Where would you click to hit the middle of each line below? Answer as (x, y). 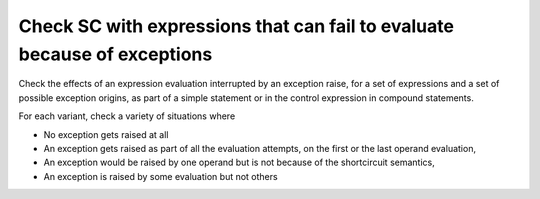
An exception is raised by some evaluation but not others (161, 176)
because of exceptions (115, 54)
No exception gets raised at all (106, 134)
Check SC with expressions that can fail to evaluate (236, 26)
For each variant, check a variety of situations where (127, 116)
